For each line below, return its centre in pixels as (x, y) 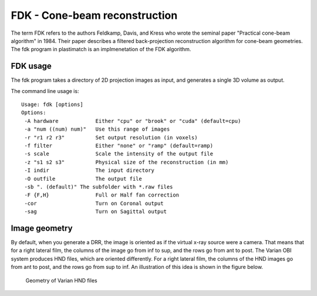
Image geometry (42, 228)
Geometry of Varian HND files (62, 280)
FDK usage (31, 66)
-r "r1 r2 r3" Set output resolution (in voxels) (111, 137)
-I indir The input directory (90, 170)
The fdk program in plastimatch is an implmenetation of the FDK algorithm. (101, 49)
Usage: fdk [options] (52, 105)
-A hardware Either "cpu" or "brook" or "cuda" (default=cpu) (133, 121)
